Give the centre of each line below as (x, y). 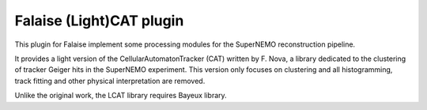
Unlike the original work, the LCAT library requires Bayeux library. (121, 96)
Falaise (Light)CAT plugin (99, 21)
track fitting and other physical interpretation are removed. (110, 81)
